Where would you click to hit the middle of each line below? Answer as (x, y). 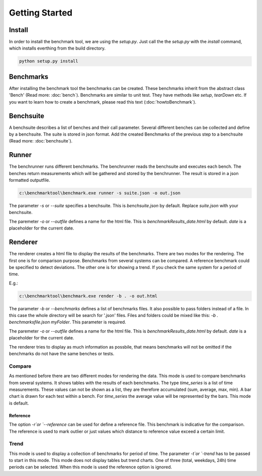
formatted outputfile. (30, 180)
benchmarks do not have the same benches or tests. (62, 354)
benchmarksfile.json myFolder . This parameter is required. (67, 322)
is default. (19, 403)
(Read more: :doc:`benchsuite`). (41, 141)
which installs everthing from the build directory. (57, 48)
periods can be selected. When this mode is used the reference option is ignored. (90, 467)
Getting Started (41, 13)
